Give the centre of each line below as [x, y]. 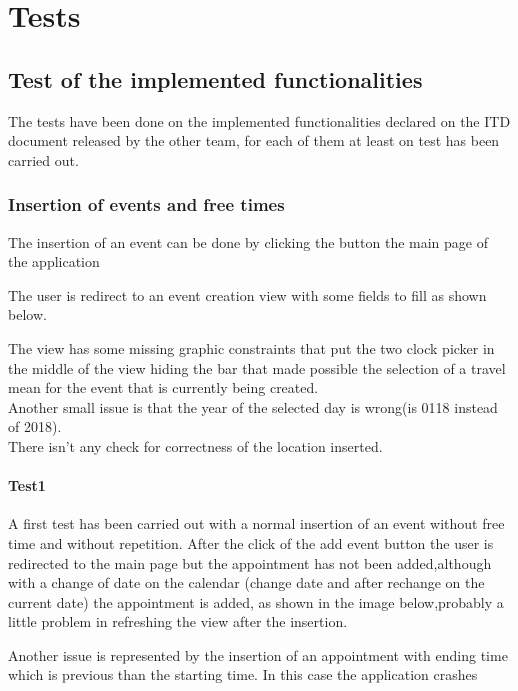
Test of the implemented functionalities [215, 78]
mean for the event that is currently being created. [163, 387]
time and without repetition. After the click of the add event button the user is [251, 542]
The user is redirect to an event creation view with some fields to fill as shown [247, 294]
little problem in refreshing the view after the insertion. [178, 621]
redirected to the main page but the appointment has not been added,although [250, 562]
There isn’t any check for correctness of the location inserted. [195, 445]
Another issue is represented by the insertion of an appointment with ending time [258, 654]
